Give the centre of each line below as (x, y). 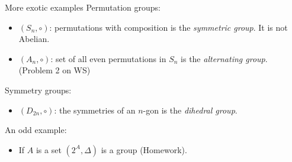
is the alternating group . (224, 58)
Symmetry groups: (38, 90)
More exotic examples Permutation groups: (83, 7)
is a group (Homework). (144, 149)
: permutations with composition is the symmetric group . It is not (169, 27)
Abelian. (34, 39)
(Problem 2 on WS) (54, 70)
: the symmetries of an (95, 110)
